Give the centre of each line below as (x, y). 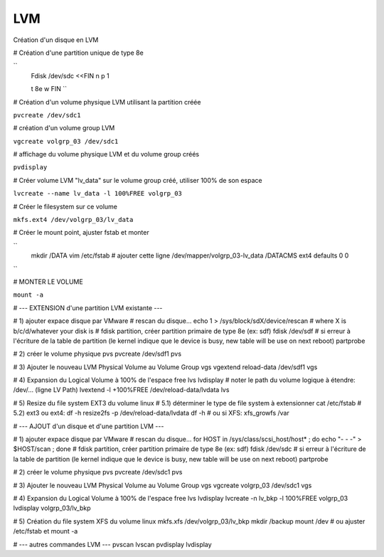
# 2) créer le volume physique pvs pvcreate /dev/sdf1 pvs (97, 354)
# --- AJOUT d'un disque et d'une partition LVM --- (89, 426)
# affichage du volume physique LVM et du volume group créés (106, 154)
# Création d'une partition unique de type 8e (78, 53)
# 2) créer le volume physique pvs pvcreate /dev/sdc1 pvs (98, 472)
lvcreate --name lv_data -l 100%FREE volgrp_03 (98, 193)
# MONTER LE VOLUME (48, 282)
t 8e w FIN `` (49, 89)
